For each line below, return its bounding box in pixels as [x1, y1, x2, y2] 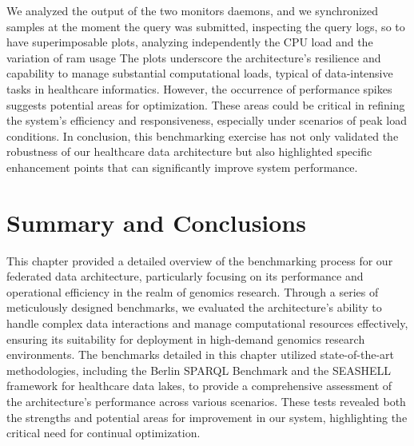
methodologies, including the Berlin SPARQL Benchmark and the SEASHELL [6, 361, 392, 378]
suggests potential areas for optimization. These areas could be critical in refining [6, 96, 405, 113]
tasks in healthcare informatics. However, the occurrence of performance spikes [6, 80, 392, 97]
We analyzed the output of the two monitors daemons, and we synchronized [6, 2, 379, 18]
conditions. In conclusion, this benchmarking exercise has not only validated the [6, 127, 399, 144]
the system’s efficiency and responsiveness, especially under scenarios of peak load [6, 112, 407, 129]
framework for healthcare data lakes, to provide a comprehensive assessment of [6, 377, 392, 394]
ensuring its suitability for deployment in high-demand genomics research [6, 330, 365, 347]
